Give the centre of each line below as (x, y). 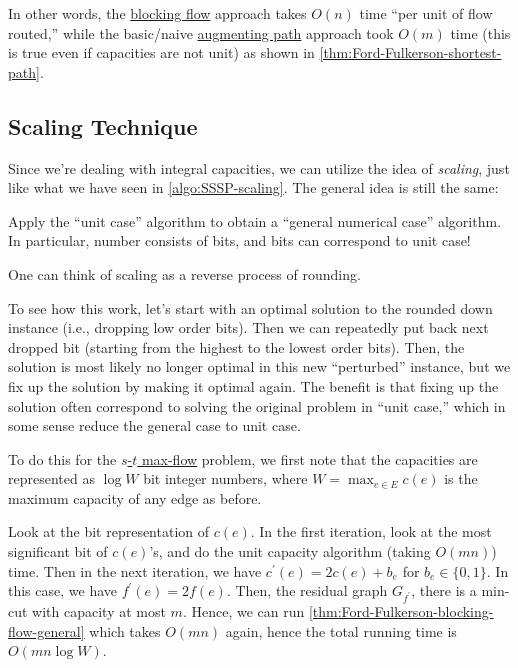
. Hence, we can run (243, 611)
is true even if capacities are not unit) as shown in (161, 52)
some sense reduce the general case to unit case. (154, 425)
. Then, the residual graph (307, 590)
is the (461, 478)
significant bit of (58, 551)
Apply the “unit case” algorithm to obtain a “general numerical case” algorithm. (255, 220)
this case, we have (63, 590)
